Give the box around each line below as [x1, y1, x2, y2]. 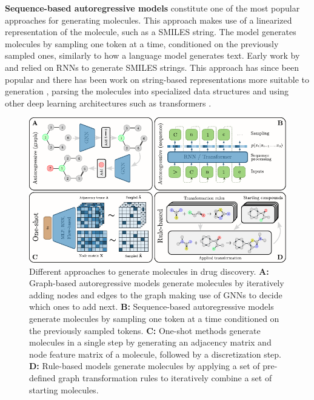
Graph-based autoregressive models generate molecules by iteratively [29, 277, 284, 289]
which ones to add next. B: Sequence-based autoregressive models [29, 300, 274, 313]
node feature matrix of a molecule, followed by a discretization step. [29, 347, 281, 360]
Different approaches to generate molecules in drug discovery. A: [29, 264, 269, 277]
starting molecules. [29, 383, 99, 396]
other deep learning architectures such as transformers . [5, 96, 212, 109]
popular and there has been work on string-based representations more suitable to [5, 73, 310, 85]
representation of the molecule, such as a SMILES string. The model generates [5, 25, 296, 38]
